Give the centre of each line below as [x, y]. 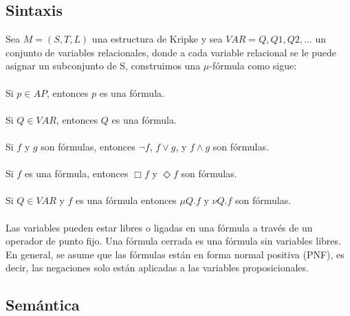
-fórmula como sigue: [253, 66]
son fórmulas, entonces [88, 146]
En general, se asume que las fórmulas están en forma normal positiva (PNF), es [175, 254]
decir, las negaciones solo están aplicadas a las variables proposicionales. [157, 268]
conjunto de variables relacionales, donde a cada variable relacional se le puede [171, 52]
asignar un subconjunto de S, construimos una [103, 66]
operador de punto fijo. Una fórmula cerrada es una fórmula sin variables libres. [173, 241]
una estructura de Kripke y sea [157, 39]
